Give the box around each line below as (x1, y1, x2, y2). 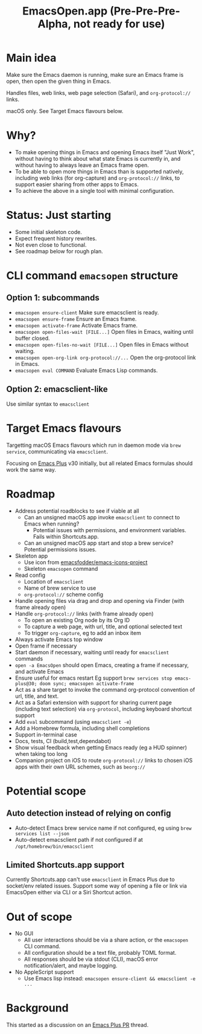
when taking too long (14, 750, 68, 757)
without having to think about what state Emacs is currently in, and (14, 155, 181, 162)
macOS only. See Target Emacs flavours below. (6, 107, 124, 114)
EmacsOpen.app (22, 4, 108, 18)
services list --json (14, 830, 69, 837)
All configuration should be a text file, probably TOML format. (24, 949, 177, 957)
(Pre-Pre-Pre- (109, 4, 181, 18)
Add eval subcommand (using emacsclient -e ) (14, 718, 131, 725)
